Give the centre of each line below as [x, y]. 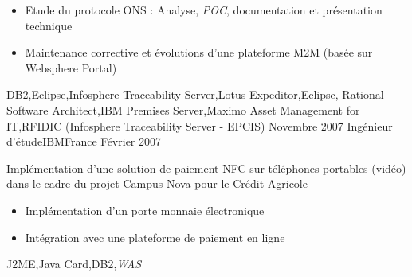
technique [49, 25]
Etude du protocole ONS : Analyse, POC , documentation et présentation [204, 10]
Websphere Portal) [71, 67]
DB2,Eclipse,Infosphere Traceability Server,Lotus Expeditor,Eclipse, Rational [195, 94]
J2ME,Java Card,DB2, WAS [74, 264]
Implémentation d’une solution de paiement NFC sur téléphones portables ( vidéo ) [206, 168]
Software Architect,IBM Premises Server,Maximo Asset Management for [183, 109]
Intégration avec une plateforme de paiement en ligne [155, 237]
